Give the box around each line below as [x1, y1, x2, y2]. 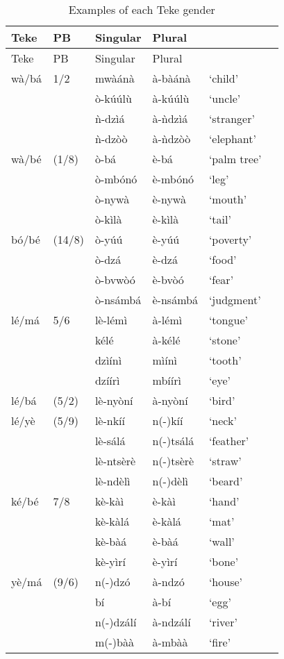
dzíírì [94, 372, 120, 388]
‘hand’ [208, 493, 240, 509]
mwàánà [94, 70, 135, 86]
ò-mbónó [94, 171, 137, 187]
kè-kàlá [94, 513, 130, 529]
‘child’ [208, 70, 239, 86]
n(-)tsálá [152, 433, 194, 449]
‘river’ [208, 614, 237, 630]
